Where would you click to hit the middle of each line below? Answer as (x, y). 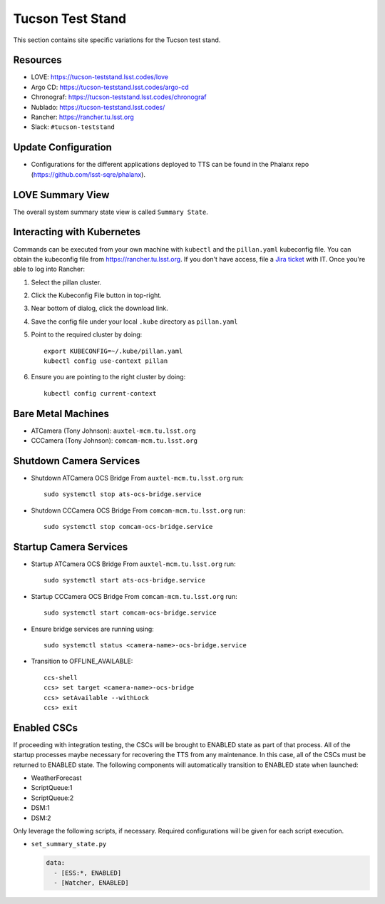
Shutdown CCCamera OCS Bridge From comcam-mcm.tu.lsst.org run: (138, 510)
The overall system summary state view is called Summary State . (111, 212)
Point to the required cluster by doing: (87, 334)
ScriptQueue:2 (52, 798)
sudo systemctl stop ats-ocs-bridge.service (123, 494)
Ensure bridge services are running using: (93, 629)
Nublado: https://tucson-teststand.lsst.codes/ (98, 107)
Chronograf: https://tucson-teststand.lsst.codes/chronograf (119, 97)
